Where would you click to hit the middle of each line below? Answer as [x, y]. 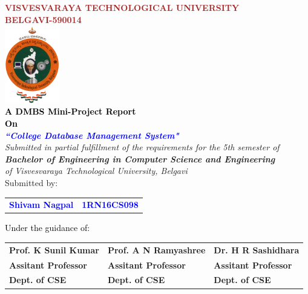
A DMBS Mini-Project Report [70, 111]
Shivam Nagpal [41, 205]
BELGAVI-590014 [43, 19]
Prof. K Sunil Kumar [54, 249]
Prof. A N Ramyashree [156, 249]
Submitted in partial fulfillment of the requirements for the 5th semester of [142, 147]
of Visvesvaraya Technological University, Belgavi [96, 171]
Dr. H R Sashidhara [257, 249]
